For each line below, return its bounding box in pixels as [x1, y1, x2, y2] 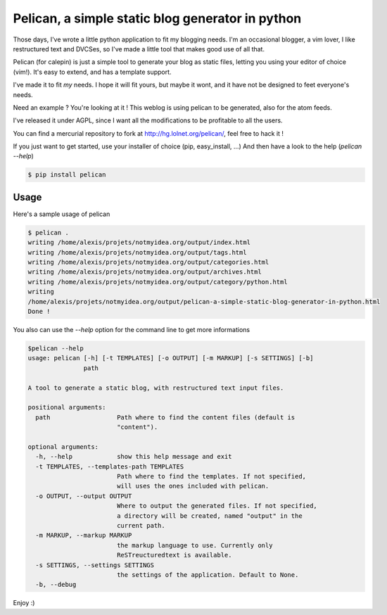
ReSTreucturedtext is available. [116, 551, 232, 559]
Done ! [27, 307, 51, 316]
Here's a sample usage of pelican [13, 210, 110, 218]
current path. [116, 521, 165, 530]
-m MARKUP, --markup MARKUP [35, 531, 132, 540]
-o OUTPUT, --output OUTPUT [35, 492, 132, 500]
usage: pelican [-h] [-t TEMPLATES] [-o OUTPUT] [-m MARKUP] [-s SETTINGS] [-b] [27, 354, 314, 362]
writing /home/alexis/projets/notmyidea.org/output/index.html [27, 239, 251, 246]
